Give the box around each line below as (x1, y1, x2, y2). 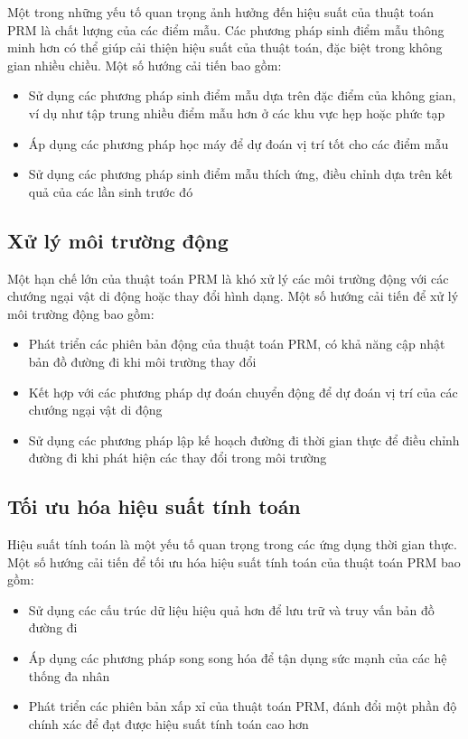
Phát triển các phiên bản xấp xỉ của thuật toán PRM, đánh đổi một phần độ (28, 697, 457, 716)
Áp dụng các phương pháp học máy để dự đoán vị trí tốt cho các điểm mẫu (28, 134, 449, 153)
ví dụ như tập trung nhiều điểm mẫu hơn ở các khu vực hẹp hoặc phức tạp (28, 103, 445, 122)
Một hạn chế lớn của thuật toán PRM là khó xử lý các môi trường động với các (7, 268, 449, 287)
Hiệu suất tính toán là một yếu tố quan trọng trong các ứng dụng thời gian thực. (7, 535, 457, 554)
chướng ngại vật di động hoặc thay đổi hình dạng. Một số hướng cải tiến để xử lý (7, 286, 459, 305)
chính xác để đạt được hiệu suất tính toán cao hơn (28, 714, 309, 733)
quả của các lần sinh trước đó (28, 182, 193, 201)
